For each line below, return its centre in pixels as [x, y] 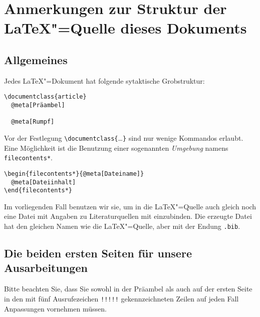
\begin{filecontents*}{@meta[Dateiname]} [74, 174]
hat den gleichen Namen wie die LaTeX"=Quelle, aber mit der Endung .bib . [122, 226]
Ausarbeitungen [46, 268]
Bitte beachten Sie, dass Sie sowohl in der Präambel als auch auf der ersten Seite [128, 289]
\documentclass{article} [45, 97]
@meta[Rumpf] [33, 122]
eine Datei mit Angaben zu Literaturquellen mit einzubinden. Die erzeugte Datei [128, 216]
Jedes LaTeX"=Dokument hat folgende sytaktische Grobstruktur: [104, 80]
